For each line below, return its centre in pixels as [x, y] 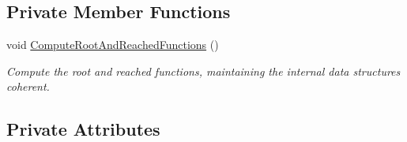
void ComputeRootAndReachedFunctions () [113, 45]
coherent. [28, 86]
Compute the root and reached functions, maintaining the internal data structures [203, 71]
